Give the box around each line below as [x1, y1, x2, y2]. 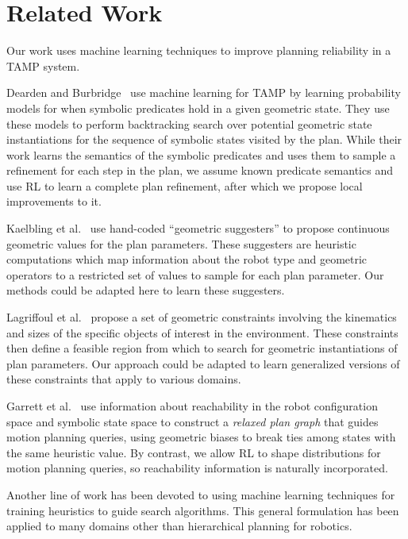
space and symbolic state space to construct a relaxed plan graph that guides [6, 413, 379, 429]
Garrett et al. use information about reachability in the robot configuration [6, 398, 378, 414]
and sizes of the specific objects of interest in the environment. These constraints [6, 324, 398, 341]
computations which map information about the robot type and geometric [6, 251, 368, 268]
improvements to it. [6, 193, 102, 210]
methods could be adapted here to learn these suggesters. [6, 282, 285, 298]
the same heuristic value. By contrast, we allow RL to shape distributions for [6, 444, 381, 460]
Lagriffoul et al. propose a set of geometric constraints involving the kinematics [6, 309, 397, 325]
